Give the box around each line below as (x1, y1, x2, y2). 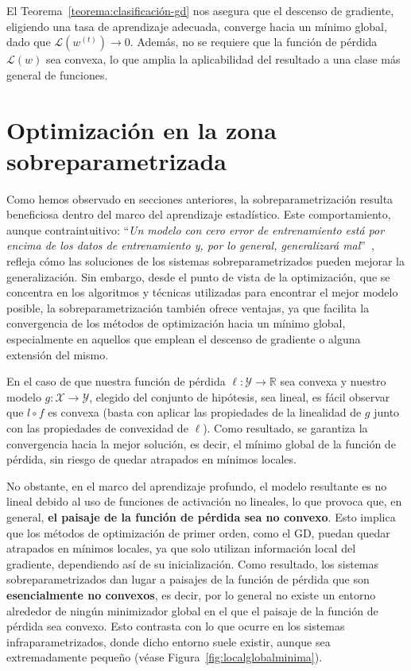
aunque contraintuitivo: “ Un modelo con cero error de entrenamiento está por (6, 221, 385, 238)
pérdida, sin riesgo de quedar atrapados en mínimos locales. (6, 451, 297, 467)
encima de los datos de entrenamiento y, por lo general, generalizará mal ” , (6, 237, 374, 254)
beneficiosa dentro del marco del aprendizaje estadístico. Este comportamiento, (6, 206, 391, 223)
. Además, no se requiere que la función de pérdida (130, 33, 378, 50)
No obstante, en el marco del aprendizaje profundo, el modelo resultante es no (6, 477, 387, 494)
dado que (6, 33, 51, 50)
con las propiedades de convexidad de (6, 420, 188, 436)
